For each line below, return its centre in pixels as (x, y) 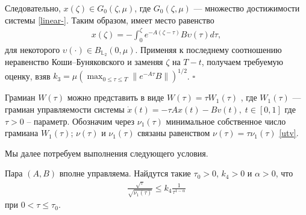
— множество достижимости (247, 8)
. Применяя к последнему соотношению (208, 49)
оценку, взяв (28, 76)
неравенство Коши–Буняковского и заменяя (84, 62)
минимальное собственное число (226, 121)
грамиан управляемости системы (65, 109)
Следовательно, (33, 8)
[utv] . (289, 133)
